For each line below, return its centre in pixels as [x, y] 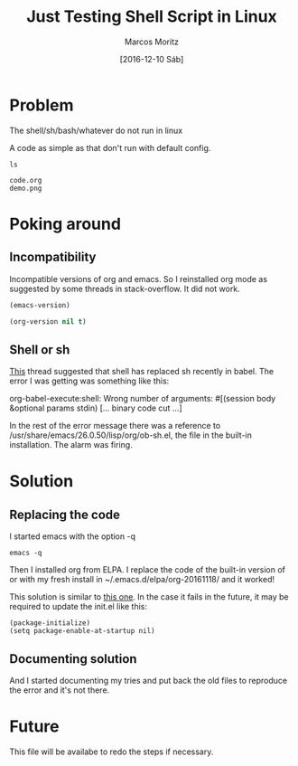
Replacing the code [65, 514]
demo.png [26, 188]
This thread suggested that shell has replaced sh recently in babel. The [141, 372]
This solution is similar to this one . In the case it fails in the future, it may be [149, 597]
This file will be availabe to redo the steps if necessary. [112, 752]
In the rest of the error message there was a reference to [115, 426]
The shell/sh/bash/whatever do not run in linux [96, 130]
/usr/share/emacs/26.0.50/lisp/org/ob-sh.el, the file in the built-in [131, 435]
